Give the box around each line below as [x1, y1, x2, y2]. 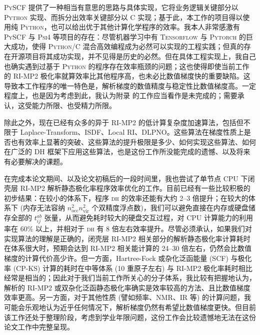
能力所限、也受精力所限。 [31, 100, 116, 110]
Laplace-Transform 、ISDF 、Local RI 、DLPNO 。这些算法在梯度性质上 [20, 127, 244, 137]
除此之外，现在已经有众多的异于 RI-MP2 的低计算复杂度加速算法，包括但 [4, 117, 243, 127]
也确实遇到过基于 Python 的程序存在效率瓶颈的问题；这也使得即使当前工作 [4, 61, 249, 71]
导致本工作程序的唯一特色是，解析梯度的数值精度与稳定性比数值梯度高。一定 [4, 80, 256, 91]
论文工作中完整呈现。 [4, 321, 74, 332]
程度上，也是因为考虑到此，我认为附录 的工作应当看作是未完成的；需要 [4, 90, 237, 101]
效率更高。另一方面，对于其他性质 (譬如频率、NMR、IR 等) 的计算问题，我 [4, 292, 251, 302]
